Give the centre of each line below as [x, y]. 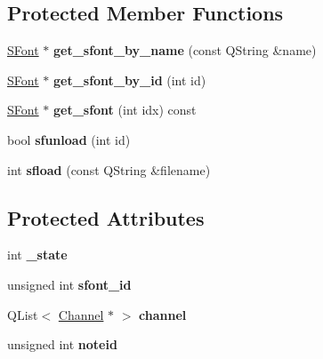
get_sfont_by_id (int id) [129, 80]
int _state [37, 255]
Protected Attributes [106, 217]
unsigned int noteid [62, 344]
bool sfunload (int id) [69, 139]
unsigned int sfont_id [69, 284]
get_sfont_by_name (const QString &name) [185, 50]
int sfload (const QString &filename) [109, 169]
